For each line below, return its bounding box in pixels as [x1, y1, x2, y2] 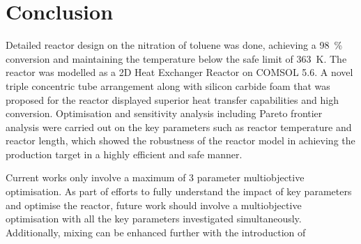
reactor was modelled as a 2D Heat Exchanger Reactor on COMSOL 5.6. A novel [6, 65, 353, 79]
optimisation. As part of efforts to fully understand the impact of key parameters [6, 184, 352, 199]
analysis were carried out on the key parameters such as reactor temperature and [6, 119, 352, 134]
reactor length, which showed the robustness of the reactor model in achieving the [6, 133, 355, 148]
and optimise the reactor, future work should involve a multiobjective [6, 197, 302, 212]
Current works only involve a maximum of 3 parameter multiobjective [6, 170, 305, 185]
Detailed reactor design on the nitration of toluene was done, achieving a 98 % [6, 38, 343, 52]
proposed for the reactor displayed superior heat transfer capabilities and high [6, 92, 339, 107]
